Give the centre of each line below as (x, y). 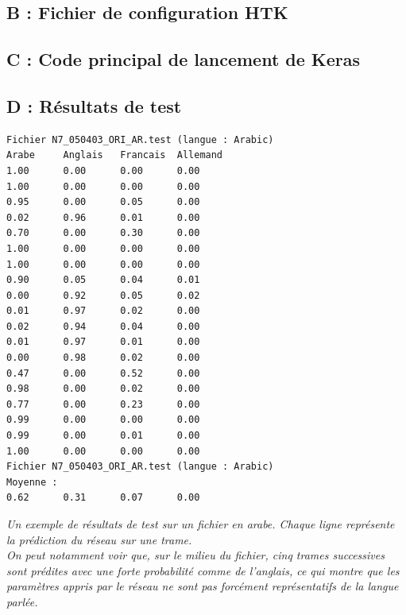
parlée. (22, 601)
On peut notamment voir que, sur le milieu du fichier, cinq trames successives (195, 555)
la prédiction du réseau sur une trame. (99, 539)
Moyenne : (32, 482)
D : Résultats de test (94, 105)
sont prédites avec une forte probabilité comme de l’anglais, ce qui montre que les (203, 570)
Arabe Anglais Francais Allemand (115, 155)
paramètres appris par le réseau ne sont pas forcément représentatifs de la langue (203, 586)
